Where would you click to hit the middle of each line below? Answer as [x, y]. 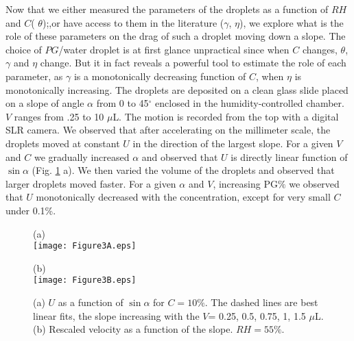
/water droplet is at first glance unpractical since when [174, 49]
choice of [24, 49]
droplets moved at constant [63, 143]
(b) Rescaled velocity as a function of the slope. [133, 329]
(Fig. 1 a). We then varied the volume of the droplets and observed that [183, 170]
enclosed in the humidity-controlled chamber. [250, 103]
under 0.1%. [31, 210]
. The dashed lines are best [261, 302]
